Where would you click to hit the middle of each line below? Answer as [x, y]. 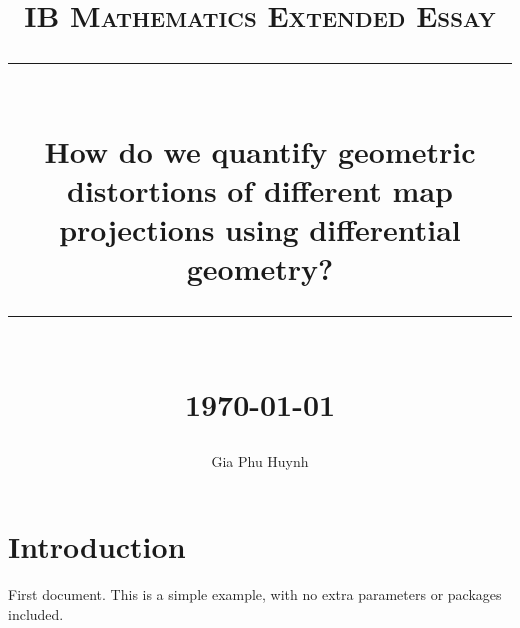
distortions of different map [260, 189]
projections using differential [260, 228]
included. [36, 613]
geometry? [260, 268]
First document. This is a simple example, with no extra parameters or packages [255, 594]
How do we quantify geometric [260, 150]
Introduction [97, 546]
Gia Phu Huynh [260, 460]
